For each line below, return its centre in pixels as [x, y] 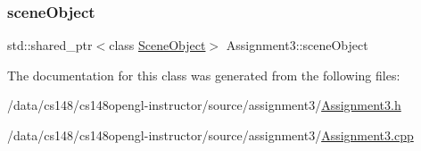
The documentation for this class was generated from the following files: [204, 75]
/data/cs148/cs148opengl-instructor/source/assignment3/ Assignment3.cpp [210, 135]
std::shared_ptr [50, 45]
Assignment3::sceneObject [297, 45]
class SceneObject [157, 45]
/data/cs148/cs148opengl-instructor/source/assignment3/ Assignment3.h [204, 105]
